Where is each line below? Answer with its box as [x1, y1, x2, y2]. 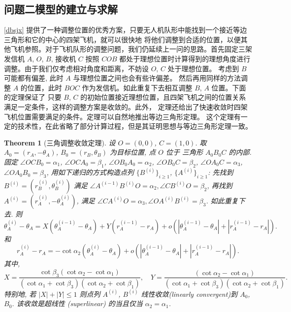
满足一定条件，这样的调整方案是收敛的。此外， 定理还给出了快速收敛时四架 [4, 101, 248, 112]
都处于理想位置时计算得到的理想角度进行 [119, 53, 251, 63]
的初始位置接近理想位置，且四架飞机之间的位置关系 [80, 92, 246, 102]
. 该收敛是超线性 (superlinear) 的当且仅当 [12, 298, 143, 309]
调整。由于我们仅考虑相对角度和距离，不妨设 [4, 63, 149, 73]
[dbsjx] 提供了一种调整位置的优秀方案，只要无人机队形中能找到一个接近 [4, 25, 233, 35]
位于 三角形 [166, 147, 203, 157]
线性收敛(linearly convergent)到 [141, 288, 238, 299]
